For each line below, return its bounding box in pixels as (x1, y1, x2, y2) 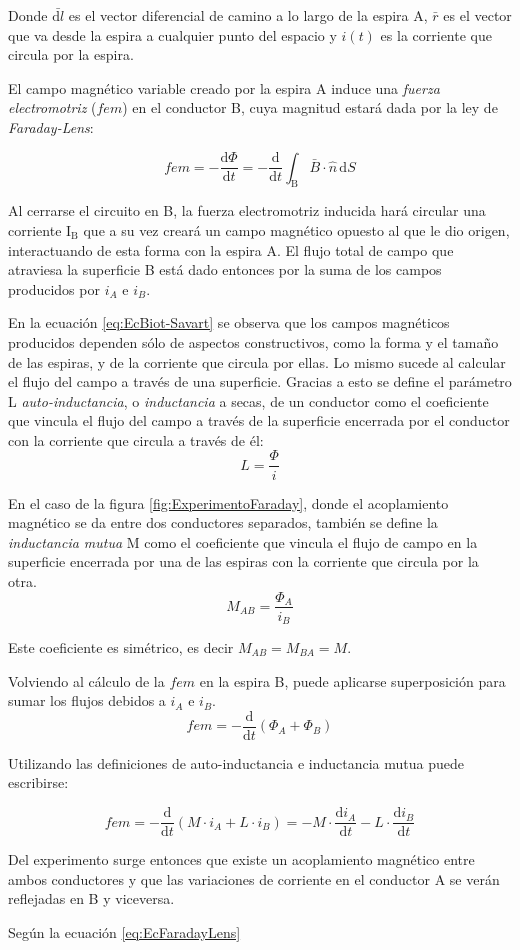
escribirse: (8, 772, 69, 793)
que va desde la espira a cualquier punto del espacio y (8, 24, 337, 45)
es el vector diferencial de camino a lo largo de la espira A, (68, 5, 428, 25)
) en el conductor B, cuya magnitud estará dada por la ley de (122, 97, 498, 118)
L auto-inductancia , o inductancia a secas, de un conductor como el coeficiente (8, 390, 489, 411)
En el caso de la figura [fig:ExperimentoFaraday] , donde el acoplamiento (8, 492, 449, 513)
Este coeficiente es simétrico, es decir (8, 637, 234, 658)
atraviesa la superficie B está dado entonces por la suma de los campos (8, 259, 442, 280)
